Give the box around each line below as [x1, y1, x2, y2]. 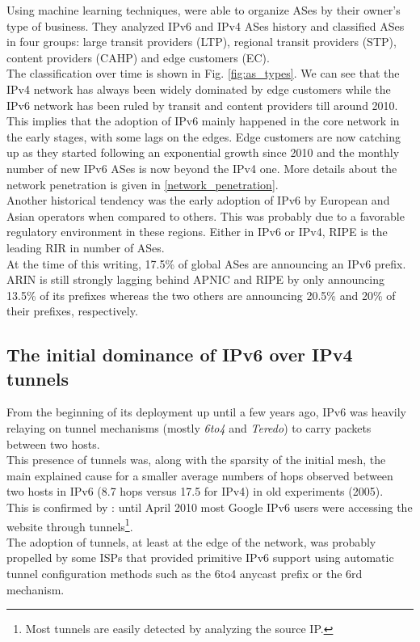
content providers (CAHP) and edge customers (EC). [6, 49, 270, 65]
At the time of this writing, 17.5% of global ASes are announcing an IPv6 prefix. [6, 255, 406, 272]
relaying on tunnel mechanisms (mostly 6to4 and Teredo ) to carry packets [6, 420, 372, 437]
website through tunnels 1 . [6, 515, 133, 534]
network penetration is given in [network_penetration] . [6, 175, 279, 192]
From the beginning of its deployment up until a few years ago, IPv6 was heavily [6, 403, 406, 420]
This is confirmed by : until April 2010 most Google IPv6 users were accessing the [6, 499, 413, 516]
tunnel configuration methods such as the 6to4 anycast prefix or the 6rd [6, 565, 363, 582]
